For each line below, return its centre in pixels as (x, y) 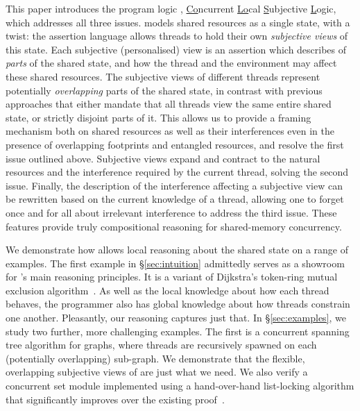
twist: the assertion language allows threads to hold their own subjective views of (177, 36)
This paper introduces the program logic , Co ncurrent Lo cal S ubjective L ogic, (171, 8)
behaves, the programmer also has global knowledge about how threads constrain (178, 304)
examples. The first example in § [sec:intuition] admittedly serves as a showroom (175, 263)
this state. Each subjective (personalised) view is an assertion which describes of (176, 49)
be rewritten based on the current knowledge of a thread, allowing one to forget (175, 199)
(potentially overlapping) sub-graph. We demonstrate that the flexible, (155, 358)
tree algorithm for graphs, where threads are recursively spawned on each (161, 345)
